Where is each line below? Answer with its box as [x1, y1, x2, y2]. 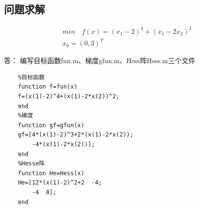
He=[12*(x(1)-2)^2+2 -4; [18, 179, 102, 186]
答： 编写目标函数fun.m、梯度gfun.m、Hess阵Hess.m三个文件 [4, 55, 196, 66]
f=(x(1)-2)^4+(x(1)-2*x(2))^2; [18, 93, 120, 100]
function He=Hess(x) [18, 169, 85, 177]
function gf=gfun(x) [18, 121, 85, 129]
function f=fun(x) [18, 83, 78, 91]
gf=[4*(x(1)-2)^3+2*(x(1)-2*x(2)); [18, 131, 133, 139]
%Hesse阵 [18, 160, 45, 167]
